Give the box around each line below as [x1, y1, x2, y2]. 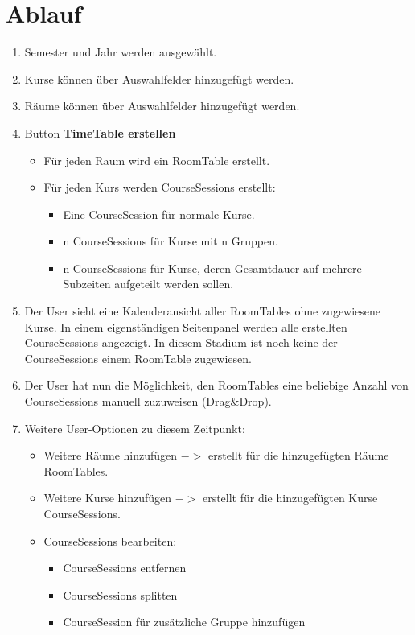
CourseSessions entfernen [63, 559, 187, 576]
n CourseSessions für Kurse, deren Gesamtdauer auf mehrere [63, 259, 362, 276]
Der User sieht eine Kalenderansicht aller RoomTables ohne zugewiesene [24, 303, 381, 320]
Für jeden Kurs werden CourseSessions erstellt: [43, 179, 276, 196]
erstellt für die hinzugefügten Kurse [202, 489, 378, 506]
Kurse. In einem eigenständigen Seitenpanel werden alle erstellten [24, 318, 347, 335]
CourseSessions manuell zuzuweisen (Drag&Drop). [24, 393, 272, 410]
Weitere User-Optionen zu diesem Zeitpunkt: [24, 419, 245, 436]
